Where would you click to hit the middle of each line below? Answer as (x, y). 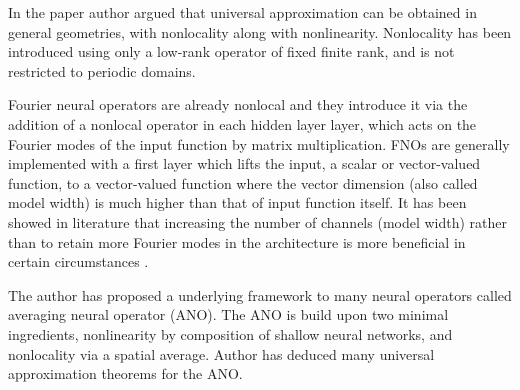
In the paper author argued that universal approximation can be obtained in (242, 12)
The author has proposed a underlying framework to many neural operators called (260, 294)
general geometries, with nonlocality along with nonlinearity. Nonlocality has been (260, 31)
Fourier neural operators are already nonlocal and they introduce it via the (238, 104)
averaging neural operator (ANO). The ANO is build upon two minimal (228, 314)
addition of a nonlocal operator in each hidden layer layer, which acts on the (242, 123)
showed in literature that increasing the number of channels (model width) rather (258, 221)
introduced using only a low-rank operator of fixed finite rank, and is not (231, 51)
